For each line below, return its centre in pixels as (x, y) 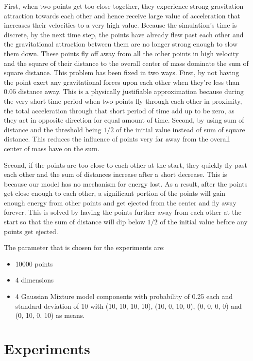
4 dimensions (34, 280)
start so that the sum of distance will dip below (75, 222)
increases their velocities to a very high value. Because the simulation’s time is (120, 25)
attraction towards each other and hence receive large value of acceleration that (122, 15)
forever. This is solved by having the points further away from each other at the (123, 212)
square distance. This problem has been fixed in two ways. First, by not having (122, 72)
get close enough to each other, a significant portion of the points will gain (115, 193)
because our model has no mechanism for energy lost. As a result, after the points (126, 183)
